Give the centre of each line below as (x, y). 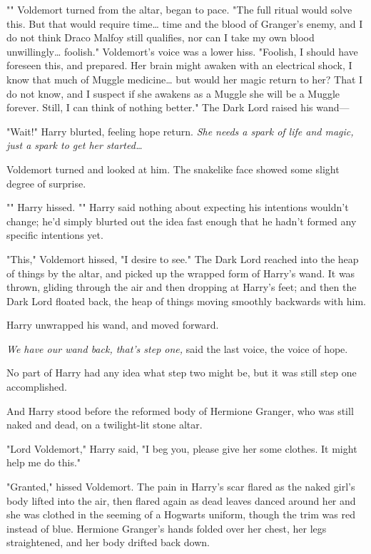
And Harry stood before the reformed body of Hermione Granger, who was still (180, 410)
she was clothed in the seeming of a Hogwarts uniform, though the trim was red (181, 514)
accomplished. (37, 387)
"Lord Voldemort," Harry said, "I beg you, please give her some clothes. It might (182, 448)
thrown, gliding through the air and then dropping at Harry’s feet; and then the (182, 287)
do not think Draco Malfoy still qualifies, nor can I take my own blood (161, 37)
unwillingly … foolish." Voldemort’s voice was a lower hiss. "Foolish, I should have (182, 51)
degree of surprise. (46, 183)
